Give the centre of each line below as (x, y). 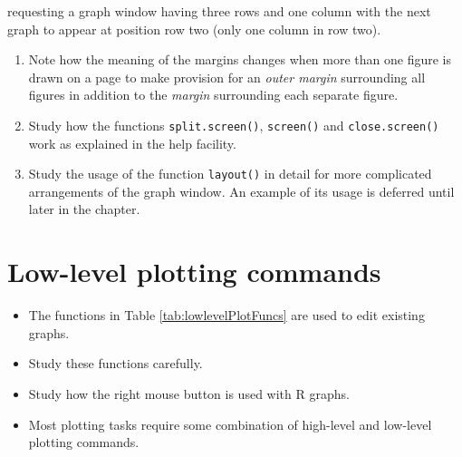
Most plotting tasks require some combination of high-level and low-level (230, 424)
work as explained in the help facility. (132, 143)
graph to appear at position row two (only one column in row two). (194, 29)
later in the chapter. (84, 209)
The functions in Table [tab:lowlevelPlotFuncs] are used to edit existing (226, 315)
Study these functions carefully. (115, 363)
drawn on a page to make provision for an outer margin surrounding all (227, 77)
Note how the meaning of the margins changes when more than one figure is (240, 59)
